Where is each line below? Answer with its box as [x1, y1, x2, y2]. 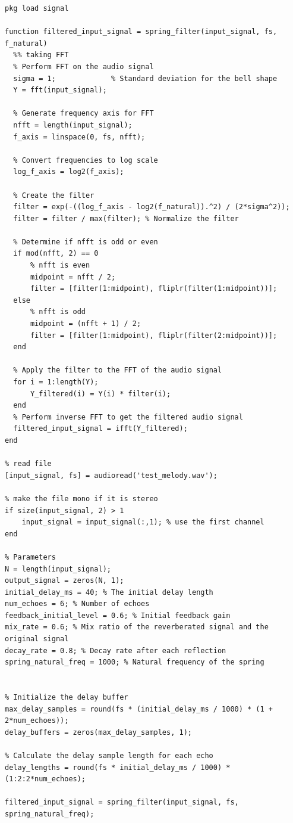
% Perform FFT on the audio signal [13, 62, 154, 71]
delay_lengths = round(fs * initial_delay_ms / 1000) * [5, 763, 231, 772]
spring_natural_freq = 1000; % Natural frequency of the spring [5, 658, 264, 667]
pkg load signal [5, 4, 69, 13]
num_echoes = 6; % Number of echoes [5, 600, 150, 608]
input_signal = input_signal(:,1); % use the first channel [21, 518, 264, 527]
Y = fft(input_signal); [13, 86, 107, 95]
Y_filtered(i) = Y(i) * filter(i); [30, 389, 171, 398]
